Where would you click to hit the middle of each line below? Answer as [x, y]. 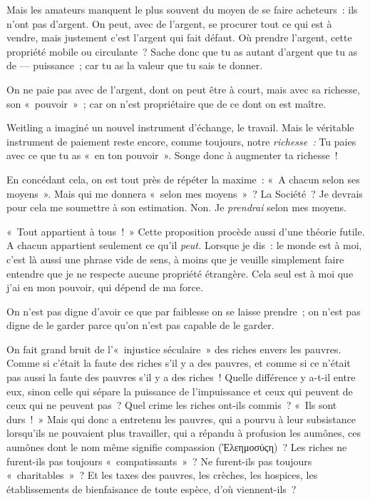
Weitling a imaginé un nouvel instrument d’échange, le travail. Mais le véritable [180, 127]
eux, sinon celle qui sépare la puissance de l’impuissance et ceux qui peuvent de [180, 391]
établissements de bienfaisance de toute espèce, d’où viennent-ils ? [151, 489]
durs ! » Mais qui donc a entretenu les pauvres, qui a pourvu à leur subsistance [181, 419]
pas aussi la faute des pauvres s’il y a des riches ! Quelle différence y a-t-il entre [181, 377]
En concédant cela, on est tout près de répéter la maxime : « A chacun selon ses [183, 179]
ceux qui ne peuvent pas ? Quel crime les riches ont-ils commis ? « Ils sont [172, 405]
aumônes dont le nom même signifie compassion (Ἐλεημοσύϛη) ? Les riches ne [177, 447]
